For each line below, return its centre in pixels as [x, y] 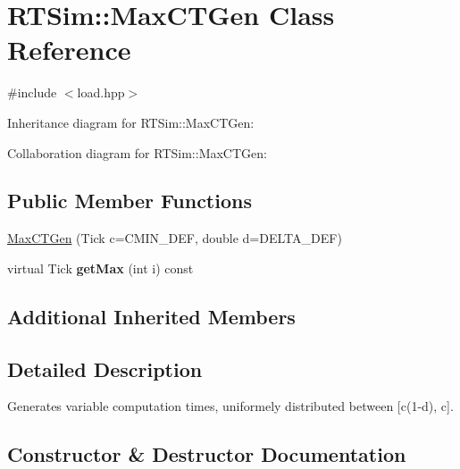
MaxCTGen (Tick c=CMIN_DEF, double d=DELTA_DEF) [175, 238]
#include [32, 92]
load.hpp [101, 92]
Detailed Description [105, 368]
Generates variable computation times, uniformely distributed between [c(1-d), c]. [230, 406]
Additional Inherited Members [151, 316]
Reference [69, 50]
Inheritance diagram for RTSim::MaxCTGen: [131, 122]
